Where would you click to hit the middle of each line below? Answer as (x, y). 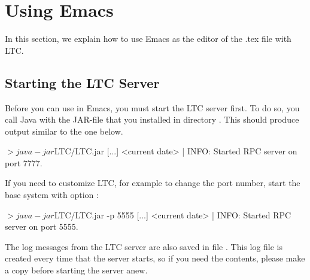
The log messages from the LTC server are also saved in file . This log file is (144, 246)
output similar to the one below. (64, 131)
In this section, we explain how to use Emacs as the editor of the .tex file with (148, 39)
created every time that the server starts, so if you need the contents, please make (155, 258)
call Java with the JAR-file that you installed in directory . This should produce (152, 119)
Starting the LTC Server (82, 82)
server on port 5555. (42, 226)
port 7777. (24, 162)
